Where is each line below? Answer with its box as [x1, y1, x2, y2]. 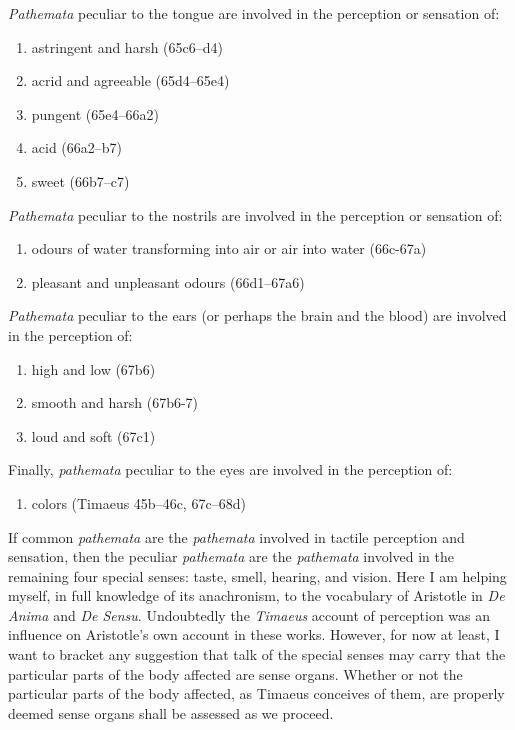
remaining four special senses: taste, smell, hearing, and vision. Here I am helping [8, 565, 507, 586]
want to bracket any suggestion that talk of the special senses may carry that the [8, 644, 506, 665]
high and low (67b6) [31, 358, 156, 379]
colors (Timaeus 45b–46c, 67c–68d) [31, 492, 246, 513]
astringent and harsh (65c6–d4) [31, 36, 223, 57]
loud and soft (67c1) [31, 425, 156, 446]
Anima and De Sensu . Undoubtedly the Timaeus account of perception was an [8, 604, 491, 625]
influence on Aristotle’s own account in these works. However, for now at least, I [8, 624, 500, 645]
